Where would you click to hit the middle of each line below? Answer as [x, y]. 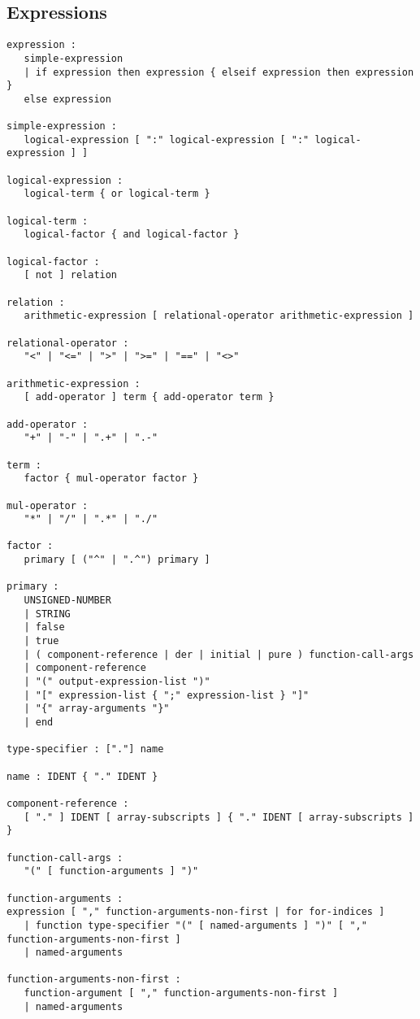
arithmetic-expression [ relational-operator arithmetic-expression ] [219, 316]
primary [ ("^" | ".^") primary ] [117, 560]
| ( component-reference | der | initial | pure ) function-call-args [219, 654]
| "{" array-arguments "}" [97, 709]
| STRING [47, 614]
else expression [67, 99]
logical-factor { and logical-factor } [132, 235]
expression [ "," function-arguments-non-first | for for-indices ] [196, 912]
